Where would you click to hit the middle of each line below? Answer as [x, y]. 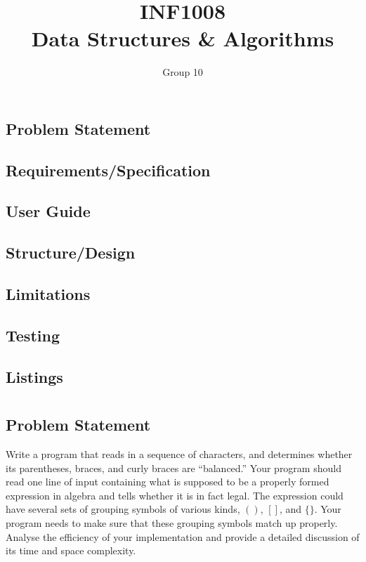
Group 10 [183, 72]
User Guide [48, 211]
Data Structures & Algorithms [183, 38]
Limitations [48, 294]
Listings [34, 376]
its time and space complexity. [71, 550]
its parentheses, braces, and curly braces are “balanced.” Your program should [174, 468]
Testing [33, 335]
